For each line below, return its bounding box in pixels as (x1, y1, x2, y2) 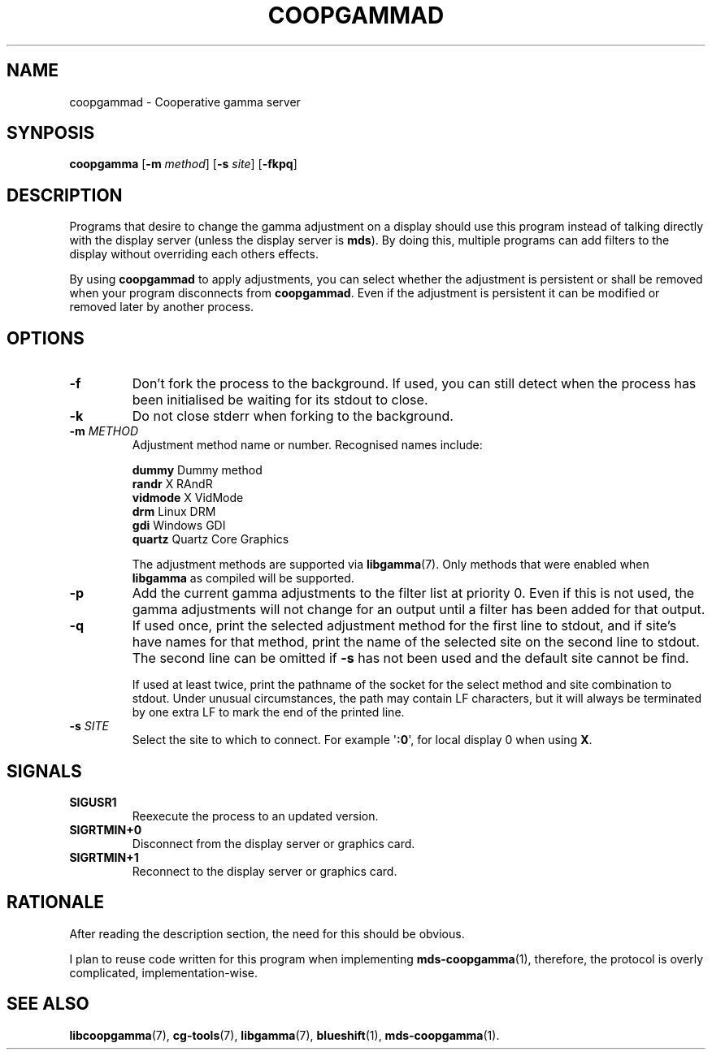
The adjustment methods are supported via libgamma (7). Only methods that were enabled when (132, 557, 649, 572)
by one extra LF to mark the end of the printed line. (132, 705, 405, 720)
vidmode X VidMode (132, 491, 244, 505)
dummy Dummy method (132, 463, 263, 478)
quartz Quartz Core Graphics (132, 532, 289, 547)
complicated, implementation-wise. (69, 965, 258, 980)
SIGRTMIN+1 (69, 850, 139, 864)
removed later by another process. (69, 300, 254, 314)
